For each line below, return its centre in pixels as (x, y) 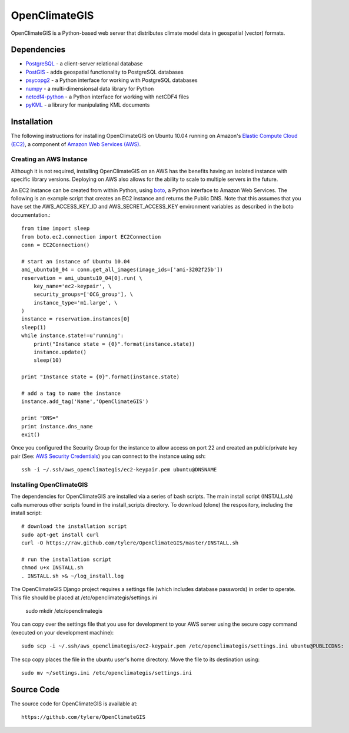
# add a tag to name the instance (71, 393)
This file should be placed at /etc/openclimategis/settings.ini (84, 597)
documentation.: (31, 214)
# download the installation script (74, 526)
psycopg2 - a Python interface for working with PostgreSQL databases (112, 80)
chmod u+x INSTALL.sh (52, 568)
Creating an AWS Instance (49, 159)
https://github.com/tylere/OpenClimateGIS (84, 717)
